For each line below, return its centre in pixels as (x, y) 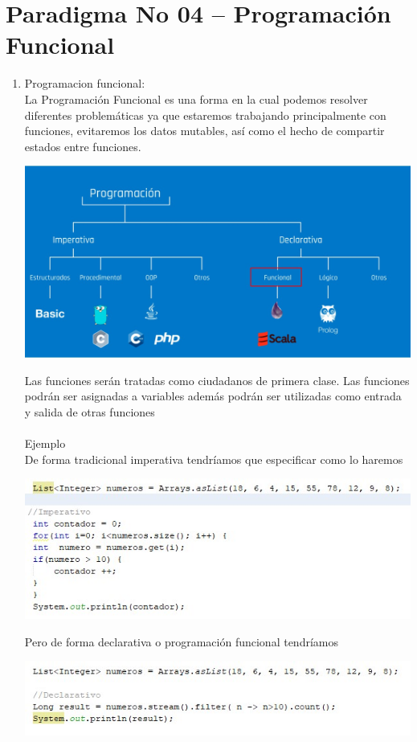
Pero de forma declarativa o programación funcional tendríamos (181, 641)
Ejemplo (45, 443)
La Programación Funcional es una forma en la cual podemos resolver (196, 98)
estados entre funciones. (83, 146)
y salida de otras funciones (90, 411)
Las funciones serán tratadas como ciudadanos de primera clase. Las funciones (217, 380)
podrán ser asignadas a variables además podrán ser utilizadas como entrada (213, 396)
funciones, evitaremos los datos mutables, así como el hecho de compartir (204, 131)
